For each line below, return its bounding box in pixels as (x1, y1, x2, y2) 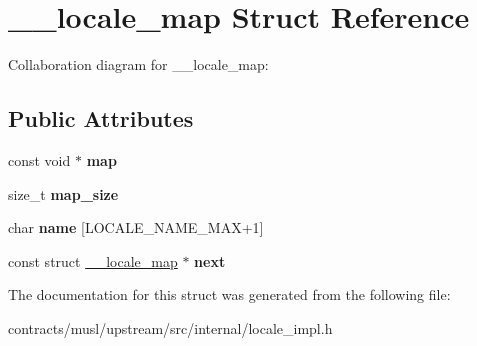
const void (8, 149, 71, 170)
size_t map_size (8, 183, 119, 204)
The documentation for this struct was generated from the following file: (8, 284, 451, 305)
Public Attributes (8, 103, 194, 134)
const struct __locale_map (8, 250, 178, 271)
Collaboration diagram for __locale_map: (8, 54, 269, 75)
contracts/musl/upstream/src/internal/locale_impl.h (8, 317, 333, 338)
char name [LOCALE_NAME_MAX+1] (8, 217, 264, 238)
